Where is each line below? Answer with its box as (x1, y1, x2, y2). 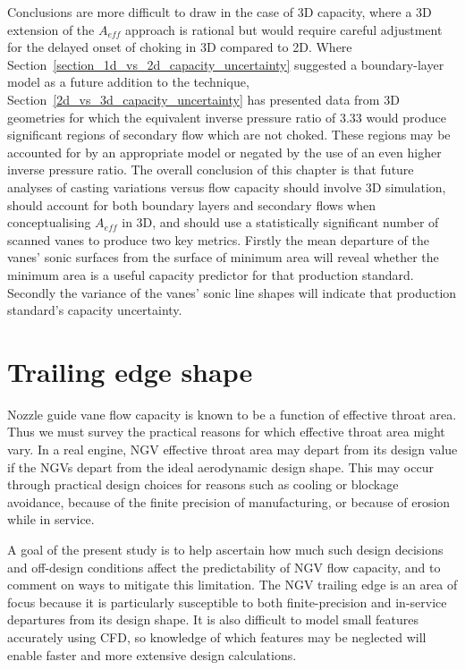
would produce (366, 107, 446, 126)
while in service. (7, 510, 95, 529)
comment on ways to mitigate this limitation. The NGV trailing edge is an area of (7, 575, 458, 594)
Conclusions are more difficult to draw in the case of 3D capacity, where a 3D (7, 3, 432, 21)
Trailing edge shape (7, 352, 253, 389)
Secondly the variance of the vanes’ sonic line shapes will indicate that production (7, 283, 457, 301)
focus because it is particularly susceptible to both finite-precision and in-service (7, 592, 447, 611)
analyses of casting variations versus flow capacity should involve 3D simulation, (7, 177, 446, 196)
